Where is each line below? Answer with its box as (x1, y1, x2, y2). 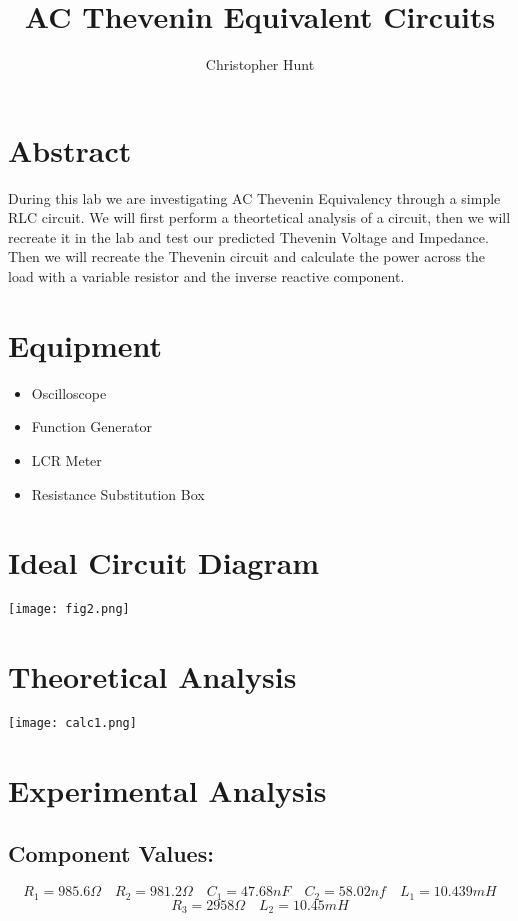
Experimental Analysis (8, 769, 327, 810)
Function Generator (31, 416, 152, 437)
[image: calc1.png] (8, 716, 137, 731)
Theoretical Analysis (8, 656, 297, 697)
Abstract (8, 129, 132, 170)
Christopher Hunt (205, 54, 315, 75)
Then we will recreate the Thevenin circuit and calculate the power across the (8, 246, 486, 267)
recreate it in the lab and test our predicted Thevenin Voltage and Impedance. (8, 226, 489, 247)
